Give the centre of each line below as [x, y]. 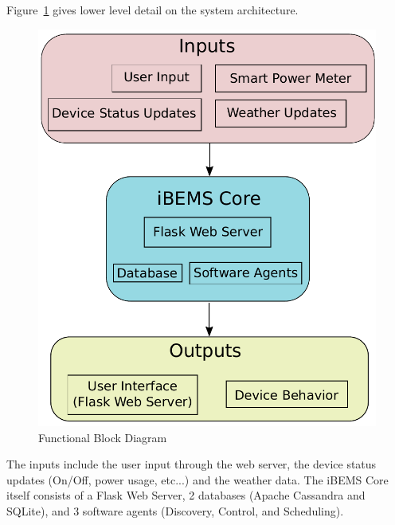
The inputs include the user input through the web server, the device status [192, 464]
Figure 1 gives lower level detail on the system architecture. [153, 10]
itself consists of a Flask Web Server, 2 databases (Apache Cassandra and [186, 495]
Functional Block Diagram [103, 437]
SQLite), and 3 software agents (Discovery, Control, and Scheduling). [175, 511]
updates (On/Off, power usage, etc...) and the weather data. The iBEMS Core [197, 479]
